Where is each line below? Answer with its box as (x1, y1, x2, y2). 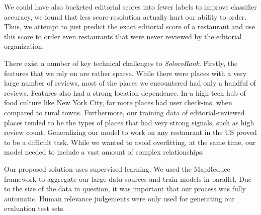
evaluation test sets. (4, 203, 65, 213)
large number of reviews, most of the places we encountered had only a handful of (4, 78, 256, 88)
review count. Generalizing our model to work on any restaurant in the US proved (4, 127, 257, 137)
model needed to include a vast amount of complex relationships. (4, 147, 204, 157)
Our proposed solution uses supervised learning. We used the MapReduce (4, 163, 230, 174)
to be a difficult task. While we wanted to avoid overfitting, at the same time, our (4, 136, 256, 147)
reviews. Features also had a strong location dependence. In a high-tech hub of (4, 87, 246, 98)
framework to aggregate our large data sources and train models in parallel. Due (4, 173, 251, 184)
